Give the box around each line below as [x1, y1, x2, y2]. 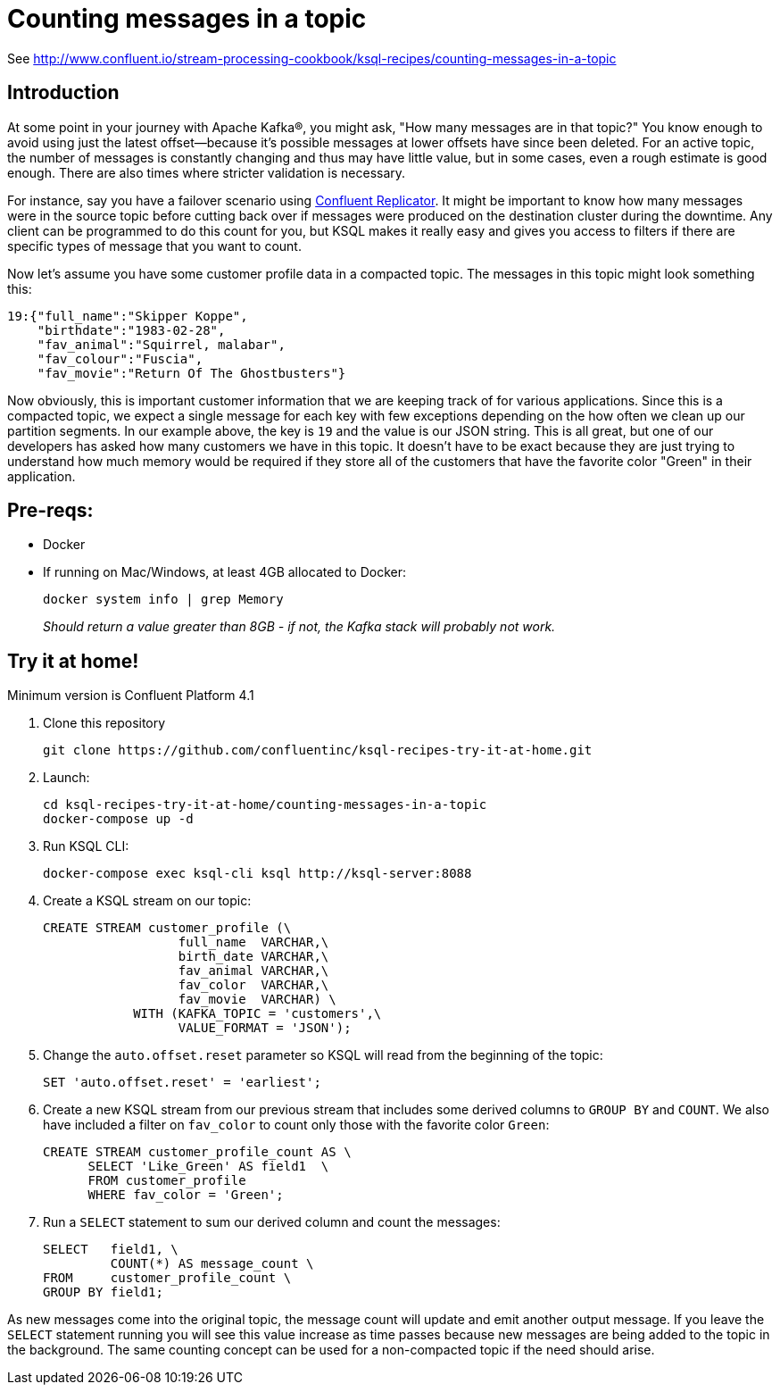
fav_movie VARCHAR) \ [178, 992, 336, 1007]
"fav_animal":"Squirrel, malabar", [37, 337, 286, 352]
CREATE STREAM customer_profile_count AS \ [43, 1145, 352, 1160]
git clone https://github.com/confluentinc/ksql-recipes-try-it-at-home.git [43, 743, 593, 758]
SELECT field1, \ [43, 1242, 178, 1257]
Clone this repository [43, 715, 166, 731]
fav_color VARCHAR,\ [178, 978, 329, 993]
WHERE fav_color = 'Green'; [87, 1188, 284, 1203]
